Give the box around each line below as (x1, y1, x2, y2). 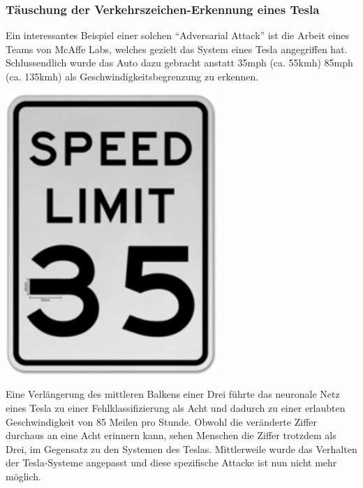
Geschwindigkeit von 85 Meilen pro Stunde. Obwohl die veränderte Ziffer (6, 414, 318, 429)
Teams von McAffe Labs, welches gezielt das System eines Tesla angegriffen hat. (6, 41, 348, 56)
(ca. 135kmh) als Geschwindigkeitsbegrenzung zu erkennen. (6, 69, 259, 83)
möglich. (6, 468, 41, 483)
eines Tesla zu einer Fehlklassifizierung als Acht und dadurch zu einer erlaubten (6, 400, 346, 415)
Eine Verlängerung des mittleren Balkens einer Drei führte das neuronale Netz (6, 387, 340, 401)
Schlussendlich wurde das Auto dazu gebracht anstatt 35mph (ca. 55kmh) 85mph (6, 55, 353, 70)
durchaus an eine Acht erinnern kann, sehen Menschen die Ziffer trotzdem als (6, 428, 336, 443)
